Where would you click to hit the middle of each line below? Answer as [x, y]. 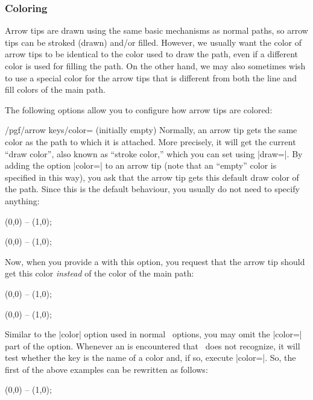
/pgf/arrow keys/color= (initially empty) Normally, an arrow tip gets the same [151, 130]
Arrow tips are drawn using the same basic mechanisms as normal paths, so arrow [156, 30]
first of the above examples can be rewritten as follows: [106, 369]
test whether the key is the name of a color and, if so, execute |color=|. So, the [150, 358]
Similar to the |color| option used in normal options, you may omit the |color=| [153, 334]
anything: [22, 200]
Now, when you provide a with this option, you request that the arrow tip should [155, 261]
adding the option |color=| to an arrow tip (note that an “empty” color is [141, 165]
